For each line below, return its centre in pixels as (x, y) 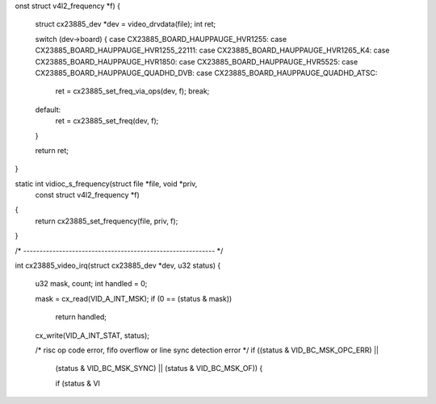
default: (48, 110)
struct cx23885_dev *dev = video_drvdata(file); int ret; (126, 24)
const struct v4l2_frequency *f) (88, 195)
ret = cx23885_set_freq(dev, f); (107, 121)
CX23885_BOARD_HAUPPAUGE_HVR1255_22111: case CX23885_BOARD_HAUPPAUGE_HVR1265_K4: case (212, 50)
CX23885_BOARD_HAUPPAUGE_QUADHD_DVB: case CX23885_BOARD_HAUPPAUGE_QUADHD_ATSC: (206, 73)
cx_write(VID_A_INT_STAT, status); (92, 335)
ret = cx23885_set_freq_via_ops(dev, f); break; (132, 91)
